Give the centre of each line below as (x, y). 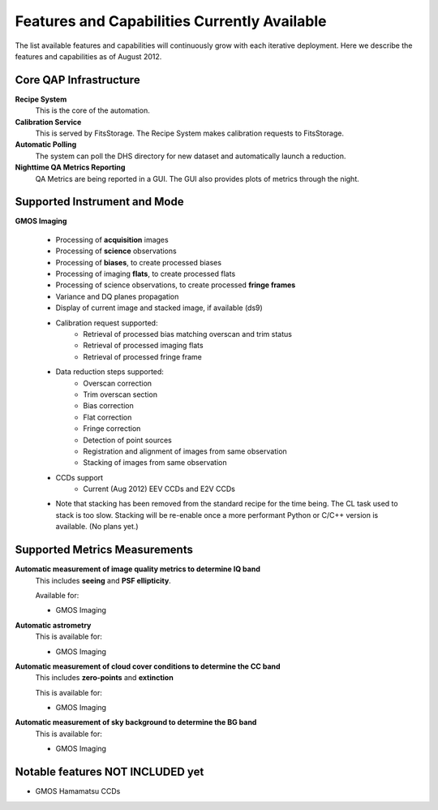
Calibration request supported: (107, 323)
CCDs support (79, 477)
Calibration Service (48, 122)
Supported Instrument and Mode (99, 202)
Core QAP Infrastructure (78, 80)
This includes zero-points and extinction (104, 678)
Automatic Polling (46, 144)
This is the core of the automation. (92, 110)
